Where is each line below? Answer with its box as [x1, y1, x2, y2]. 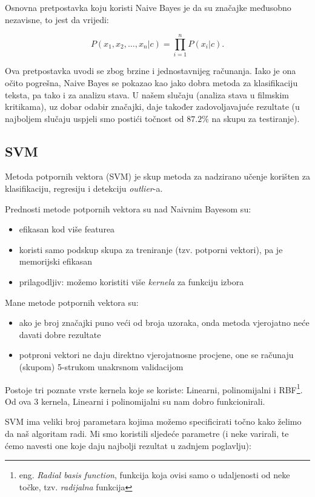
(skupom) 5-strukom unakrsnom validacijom [19, 360, 184, 373]
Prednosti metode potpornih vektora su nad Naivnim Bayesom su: [5, 202, 251, 215]
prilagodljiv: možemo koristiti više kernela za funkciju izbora [19, 276, 244, 288]
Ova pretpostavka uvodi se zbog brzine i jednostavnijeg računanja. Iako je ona [5, 64, 296, 77]
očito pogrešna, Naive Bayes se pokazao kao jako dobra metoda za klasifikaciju [5, 76, 298, 89]
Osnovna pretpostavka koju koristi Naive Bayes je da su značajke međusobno [5, 1, 291, 13]
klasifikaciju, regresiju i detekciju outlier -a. [5, 182, 163, 195]
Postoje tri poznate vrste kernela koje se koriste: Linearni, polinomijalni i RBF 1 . [5, 381, 303, 396]
